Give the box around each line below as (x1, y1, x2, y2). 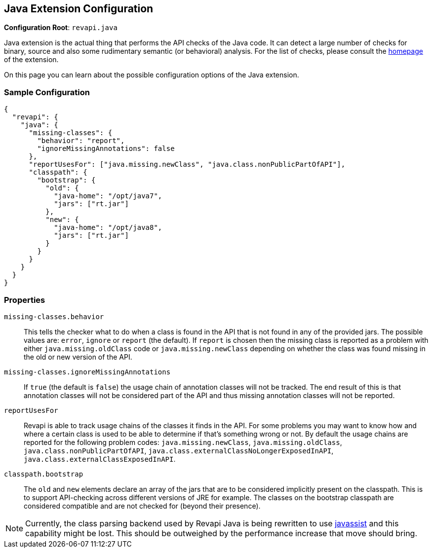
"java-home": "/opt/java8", (54, 223, 162, 232)
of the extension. (4, 55, 59, 64)
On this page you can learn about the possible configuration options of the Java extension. (4, 71, 299, 79)
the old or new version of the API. (24, 352, 132, 361)
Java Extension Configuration (4, 2, 154, 15)
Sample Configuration (4, 87, 90, 97)
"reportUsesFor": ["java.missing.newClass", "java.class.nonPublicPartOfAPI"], (29, 160, 346, 169)
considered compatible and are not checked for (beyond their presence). (24, 501, 261, 510)
